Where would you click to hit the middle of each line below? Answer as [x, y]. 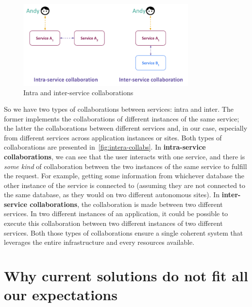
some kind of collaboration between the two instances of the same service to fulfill [126, 166]
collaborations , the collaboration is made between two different [126, 204]
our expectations [61, 295]
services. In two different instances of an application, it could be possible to [116, 213]
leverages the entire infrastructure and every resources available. [99, 242]
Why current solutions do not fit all [126, 276]
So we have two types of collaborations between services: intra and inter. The [119, 109]
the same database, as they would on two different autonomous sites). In [112, 195]
